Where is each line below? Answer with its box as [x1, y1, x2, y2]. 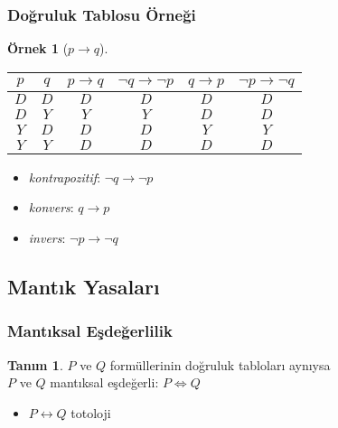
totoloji [70, 403, 111, 422]
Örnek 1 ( [7, 39, 69, 58]
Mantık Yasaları [7, 272, 160, 300]
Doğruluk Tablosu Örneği [7, 3, 196, 25]
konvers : [28, 198, 74, 217]
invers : [28, 228, 66, 247]
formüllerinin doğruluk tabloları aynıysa [109, 355, 331, 374]
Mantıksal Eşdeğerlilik [7, 320, 173, 342]
